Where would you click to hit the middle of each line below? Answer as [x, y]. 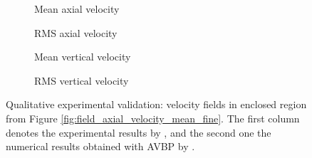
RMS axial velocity [76, 32]
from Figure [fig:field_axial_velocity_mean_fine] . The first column [153, 118]
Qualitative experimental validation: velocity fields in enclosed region [156, 104]
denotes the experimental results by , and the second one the [139, 132]
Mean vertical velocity [83, 57]
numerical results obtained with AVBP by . [100, 146]
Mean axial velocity [77, 9]
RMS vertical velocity [82, 80]
